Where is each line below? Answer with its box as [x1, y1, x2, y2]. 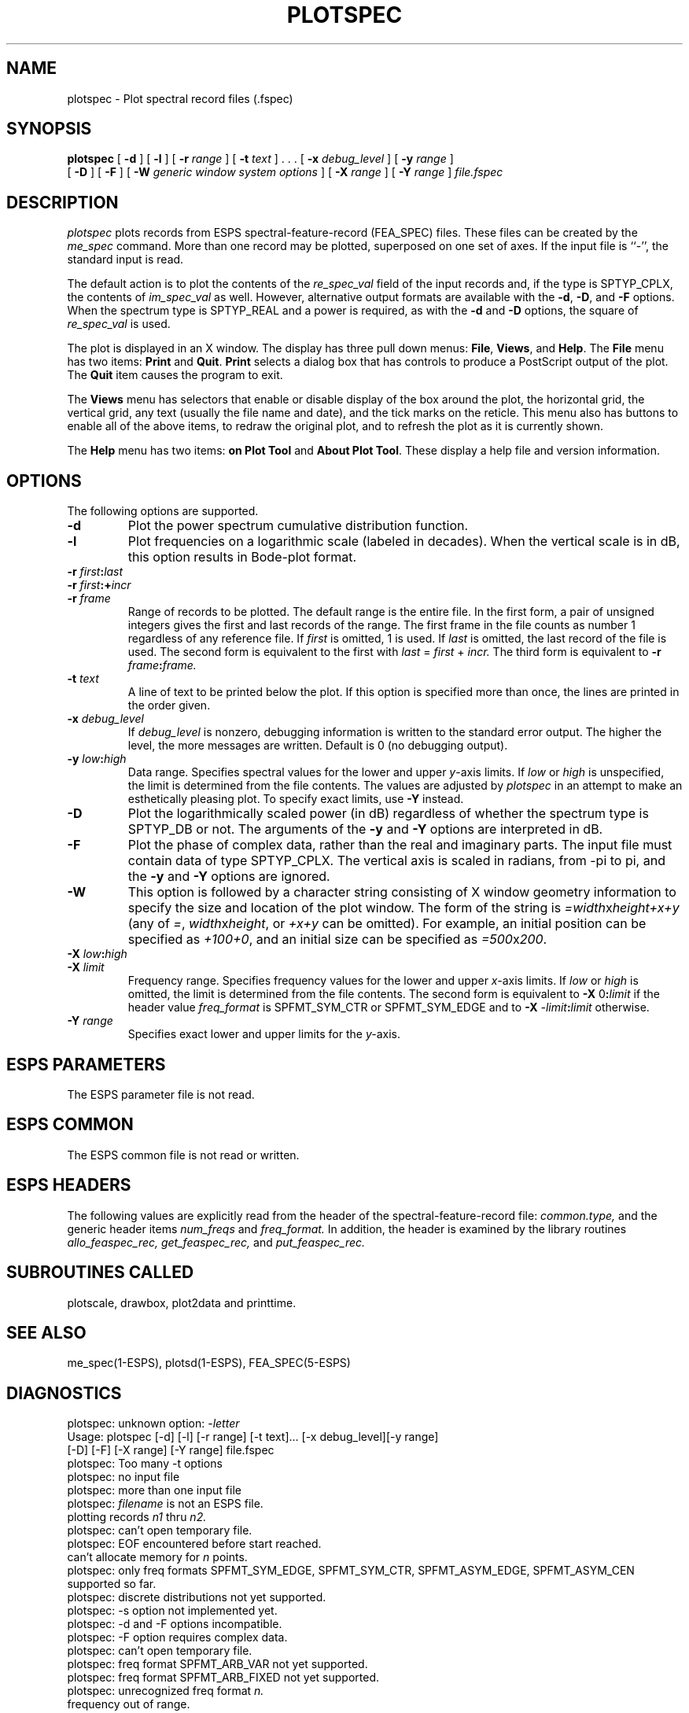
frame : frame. [127, 658, 197, 672]
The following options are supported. [67, 504, 259, 518]
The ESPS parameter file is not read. [67, 1087, 255, 1101]
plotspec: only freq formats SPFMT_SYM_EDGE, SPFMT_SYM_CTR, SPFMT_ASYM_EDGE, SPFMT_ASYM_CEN [67, 1564, 635, 1578]
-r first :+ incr [67, 578, 131, 592]
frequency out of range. [67, 1697, 190, 1711]
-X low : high [67, 947, 127, 961]
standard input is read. [67, 252, 184, 267]
